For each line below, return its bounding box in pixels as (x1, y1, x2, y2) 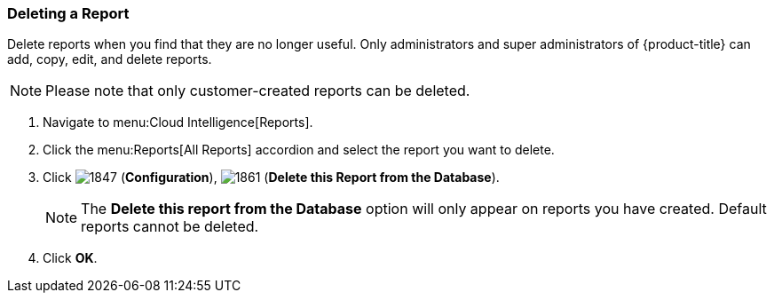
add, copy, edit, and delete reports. (7, 51, 212, 67)
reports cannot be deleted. (81, 217, 259, 236)
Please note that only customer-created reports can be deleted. (45, 82, 470, 100)
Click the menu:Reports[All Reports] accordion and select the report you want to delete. (43, 142, 555, 158)
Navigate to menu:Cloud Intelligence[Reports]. (43, 114, 313, 130)
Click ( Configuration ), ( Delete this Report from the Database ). (43, 170, 500, 186)
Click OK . (43, 250, 98, 266)
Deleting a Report (7, 4, 130, 22)
